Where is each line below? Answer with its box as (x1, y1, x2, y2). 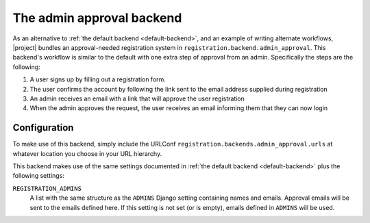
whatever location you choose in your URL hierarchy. (12, 149, 162, 157)
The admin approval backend (12, 10, 182, 25)
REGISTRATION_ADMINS (12, 185, 82, 192)
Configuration (12, 122, 74, 133)
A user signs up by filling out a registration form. (29, 75, 166, 83)
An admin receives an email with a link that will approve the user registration (29, 94, 245, 103)
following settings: (12, 172, 65, 180)
